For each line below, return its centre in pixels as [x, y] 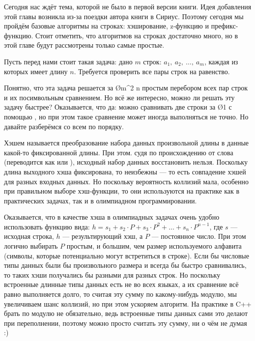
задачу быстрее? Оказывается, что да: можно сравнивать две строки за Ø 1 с [118, 107]
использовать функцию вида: [47, 226]
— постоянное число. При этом [199, 236]
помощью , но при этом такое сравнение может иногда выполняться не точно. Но [126, 116]
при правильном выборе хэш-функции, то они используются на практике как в [122, 191]
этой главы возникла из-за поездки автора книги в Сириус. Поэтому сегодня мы [124, 16]
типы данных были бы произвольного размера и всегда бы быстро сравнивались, [125, 265]
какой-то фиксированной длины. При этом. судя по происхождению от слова [119, 152]
